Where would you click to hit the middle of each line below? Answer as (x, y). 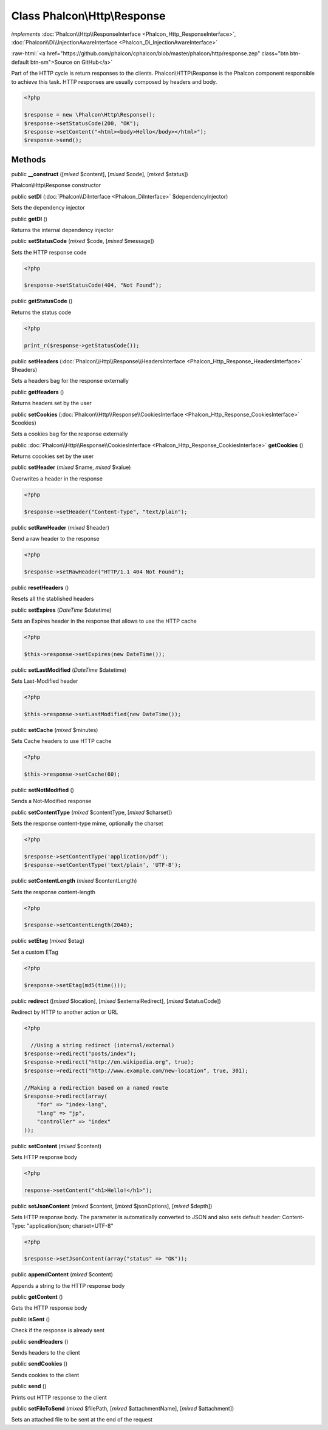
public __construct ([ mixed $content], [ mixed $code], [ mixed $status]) (100, 174)
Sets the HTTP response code (49, 252)
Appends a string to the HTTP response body (68, 1285)
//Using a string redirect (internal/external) (103, 1045)
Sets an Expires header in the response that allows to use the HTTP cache (104, 621)
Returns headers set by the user (51, 403)
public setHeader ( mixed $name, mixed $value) (71, 467)
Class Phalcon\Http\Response (88, 16)
